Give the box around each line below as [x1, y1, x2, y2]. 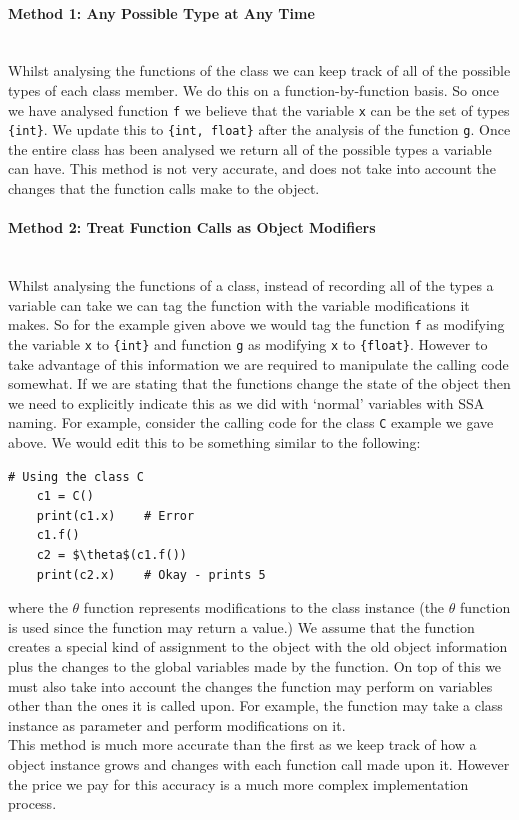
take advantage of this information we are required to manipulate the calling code [8, 353, 509, 374]
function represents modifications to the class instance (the [83, 597, 445, 618]
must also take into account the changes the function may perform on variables [8, 675, 493, 696]
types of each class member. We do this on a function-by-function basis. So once [8, 79, 499, 100]
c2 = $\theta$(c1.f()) [36, 547, 187, 562]
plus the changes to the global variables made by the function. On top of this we [8, 655, 502, 676]
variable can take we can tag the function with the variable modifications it [8, 294, 470, 315]
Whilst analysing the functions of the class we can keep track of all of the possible [8, 60, 511, 81]
